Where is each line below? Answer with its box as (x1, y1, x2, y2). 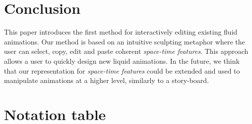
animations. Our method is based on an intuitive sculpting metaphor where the (4, 36, 245, 46)
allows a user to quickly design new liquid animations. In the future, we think (4, 55, 240, 66)
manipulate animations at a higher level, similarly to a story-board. (4, 75, 209, 85)
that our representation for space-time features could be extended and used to (4, 65, 240, 76)
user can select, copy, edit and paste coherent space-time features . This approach (4, 46, 249, 56)
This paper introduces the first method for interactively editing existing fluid (4, 27, 238, 37)
